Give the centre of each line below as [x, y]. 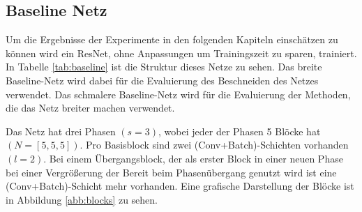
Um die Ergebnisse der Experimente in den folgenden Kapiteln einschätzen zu [172, 39]
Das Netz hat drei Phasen [61, 131]
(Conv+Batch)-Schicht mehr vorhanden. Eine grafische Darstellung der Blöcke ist [180, 186]
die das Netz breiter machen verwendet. [90, 108]
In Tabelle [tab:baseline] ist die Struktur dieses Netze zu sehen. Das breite [164, 67]
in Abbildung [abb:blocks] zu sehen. [82, 199]
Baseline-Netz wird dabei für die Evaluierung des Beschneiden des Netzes [162, 80]
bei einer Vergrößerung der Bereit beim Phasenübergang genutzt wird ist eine [171, 172]
